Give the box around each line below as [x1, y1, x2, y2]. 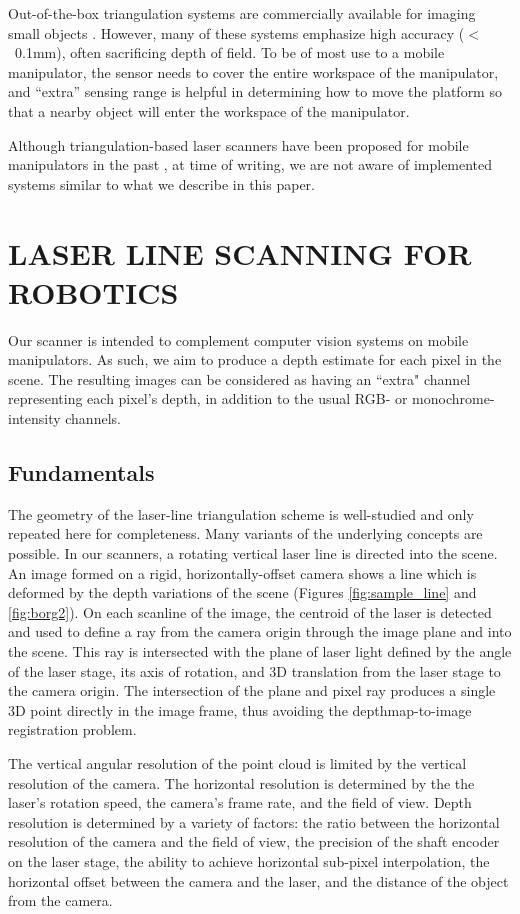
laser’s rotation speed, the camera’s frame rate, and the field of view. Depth [8, 792, 472, 813]
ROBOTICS [8, 271, 179, 312]
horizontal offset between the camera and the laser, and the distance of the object [8, 870, 509, 891]
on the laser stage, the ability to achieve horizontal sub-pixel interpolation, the [8, 850, 490, 871]
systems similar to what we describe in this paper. [8, 173, 315, 194]
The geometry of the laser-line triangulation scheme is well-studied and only [8, 503, 474, 524]
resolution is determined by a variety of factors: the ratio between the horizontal [8, 811, 500, 832]
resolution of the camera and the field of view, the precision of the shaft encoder [8, 831, 500, 852]
